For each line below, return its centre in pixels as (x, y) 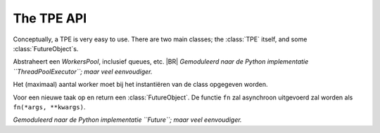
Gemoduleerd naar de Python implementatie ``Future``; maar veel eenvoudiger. (127, 120)
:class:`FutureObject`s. (46, 48)
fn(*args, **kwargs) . (49, 107)
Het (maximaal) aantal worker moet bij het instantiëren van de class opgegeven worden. (140, 85)
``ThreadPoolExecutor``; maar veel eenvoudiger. (83, 71)
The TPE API (50, 18)
